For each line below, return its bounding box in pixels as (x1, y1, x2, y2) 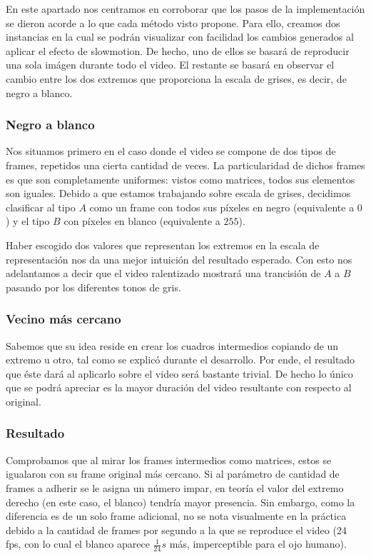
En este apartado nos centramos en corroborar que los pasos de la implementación (6, 1, 365, 16)
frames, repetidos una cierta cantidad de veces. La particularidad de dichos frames (6, 157, 365, 172)
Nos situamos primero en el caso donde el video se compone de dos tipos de (6, 144, 336, 159)
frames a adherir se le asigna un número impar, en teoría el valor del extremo (6, 480, 344, 495)
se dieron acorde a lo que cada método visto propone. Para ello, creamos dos (6, 15, 340, 30)
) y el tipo (6, 214, 50, 229)
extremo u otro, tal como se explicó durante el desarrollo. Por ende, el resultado (6, 352, 355, 367)
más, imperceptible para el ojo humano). (169, 536, 347, 551)
